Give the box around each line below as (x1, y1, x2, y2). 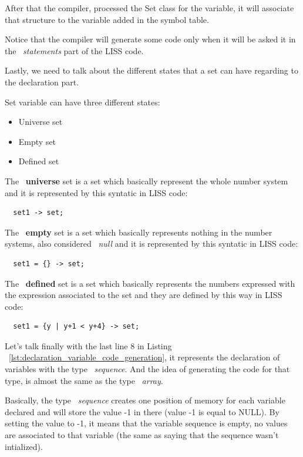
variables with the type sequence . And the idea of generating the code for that (5, 363, 290, 375)
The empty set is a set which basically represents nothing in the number (5, 226, 272, 238)
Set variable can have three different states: (5, 95, 160, 108)
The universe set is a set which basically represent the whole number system (5, 174, 288, 187)
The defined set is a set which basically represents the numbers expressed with (5, 277, 295, 289)
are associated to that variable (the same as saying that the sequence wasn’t (5, 429, 279, 441)
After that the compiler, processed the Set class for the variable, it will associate (5, 2, 294, 14)
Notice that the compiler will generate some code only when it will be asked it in (5, 33, 296, 45)
